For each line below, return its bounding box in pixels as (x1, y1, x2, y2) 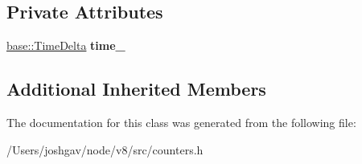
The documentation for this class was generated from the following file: (6, 114, 356, 130)
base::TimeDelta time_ (6, 37, 125, 54)
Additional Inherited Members (6, 76, 266, 101)
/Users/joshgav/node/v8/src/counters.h (6, 141, 204, 158)
